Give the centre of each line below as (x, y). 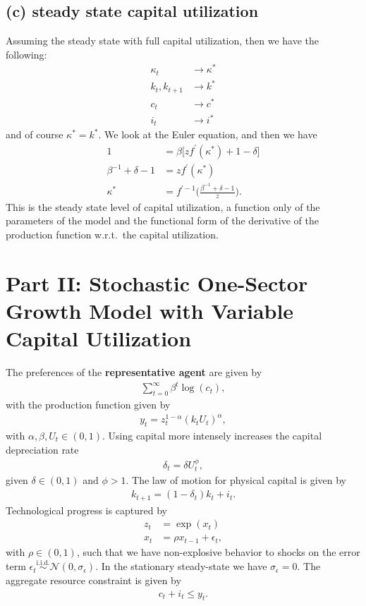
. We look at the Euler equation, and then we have (208, 134)
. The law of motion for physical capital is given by (236, 480)
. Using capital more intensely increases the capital (212, 435)
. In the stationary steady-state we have (181, 566)
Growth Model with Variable (150, 311)
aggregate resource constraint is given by (93, 580)
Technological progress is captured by (87, 510)
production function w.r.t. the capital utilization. (112, 235)
